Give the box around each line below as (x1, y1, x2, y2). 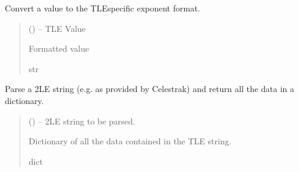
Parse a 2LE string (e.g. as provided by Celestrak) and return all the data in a (5, 82, 295, 95)
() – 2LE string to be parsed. (28, 114, 135, 127)
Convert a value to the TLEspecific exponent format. (5, 2, 200, 14)
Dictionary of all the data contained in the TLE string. (28, 135, 232, 147)
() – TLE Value (28, 22, 86, 34)
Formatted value (28, 42, 89, 55)
